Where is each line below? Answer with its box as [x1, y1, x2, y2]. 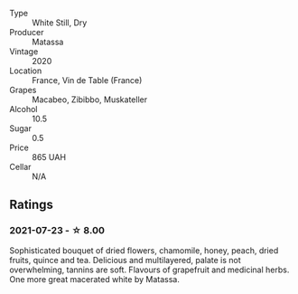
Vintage [9, 46, 39, 57]
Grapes [9, 85, 37, 95]
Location [9, 65, 42, 76]
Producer [9, 27, 44, 37]
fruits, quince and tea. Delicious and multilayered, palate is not [9, 254, 241, 265]
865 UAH [32, 152, 66, 162]
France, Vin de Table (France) [32, 75, 143, 85]
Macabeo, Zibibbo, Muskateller [32, 94, 147, 105]
